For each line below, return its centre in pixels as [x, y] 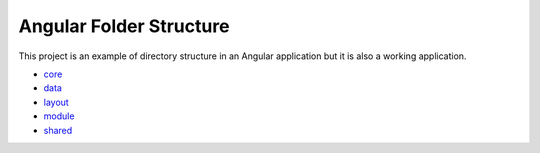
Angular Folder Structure [124, 26]
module [59, 116]
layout [56, 102]
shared [58, 130]
